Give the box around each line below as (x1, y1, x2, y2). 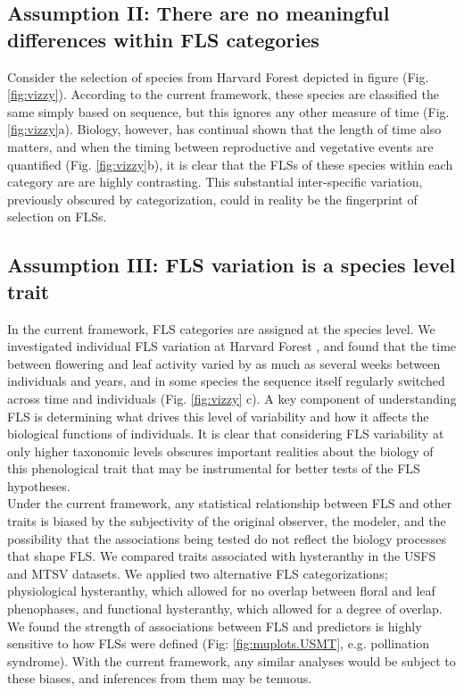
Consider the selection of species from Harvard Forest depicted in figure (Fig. (7, 67, 429, 86)
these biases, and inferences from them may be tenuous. (7, 669, 312, 688)
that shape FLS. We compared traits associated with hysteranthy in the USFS (7, 547, 436, 565)
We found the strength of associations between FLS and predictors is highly (7, 616, 422, 635)
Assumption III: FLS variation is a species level (7, 251, 456, 279)
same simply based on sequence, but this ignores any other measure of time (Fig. (7, 102, 450, 121)
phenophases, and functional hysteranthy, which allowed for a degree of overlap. (7, 599, 443, 618)
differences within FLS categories (7, 25, 319, 53)
